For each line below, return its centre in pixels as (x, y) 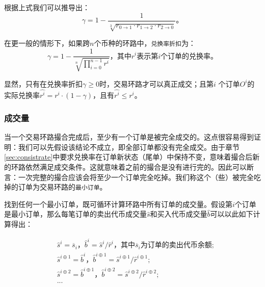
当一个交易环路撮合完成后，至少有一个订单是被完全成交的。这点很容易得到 (129, 137)
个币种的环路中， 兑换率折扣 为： (145, 43)
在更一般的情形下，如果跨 (47, 43)
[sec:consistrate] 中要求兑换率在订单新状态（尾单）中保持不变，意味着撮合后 (128, 157)
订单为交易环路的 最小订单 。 (62, 187)
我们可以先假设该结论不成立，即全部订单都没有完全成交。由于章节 (129, 147)
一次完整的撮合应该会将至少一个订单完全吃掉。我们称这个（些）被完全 (136, 177)
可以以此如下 (232, 214)
